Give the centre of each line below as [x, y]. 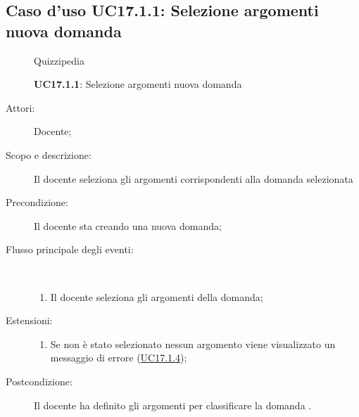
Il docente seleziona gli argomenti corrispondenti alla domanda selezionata [194, 178]
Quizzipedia [59, 60]
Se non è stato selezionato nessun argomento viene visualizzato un [193, 344]
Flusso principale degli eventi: [70, 249]
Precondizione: [37, 202]
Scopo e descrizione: [49, 154]
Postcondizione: [39, 381]
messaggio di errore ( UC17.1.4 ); [119, 358]
